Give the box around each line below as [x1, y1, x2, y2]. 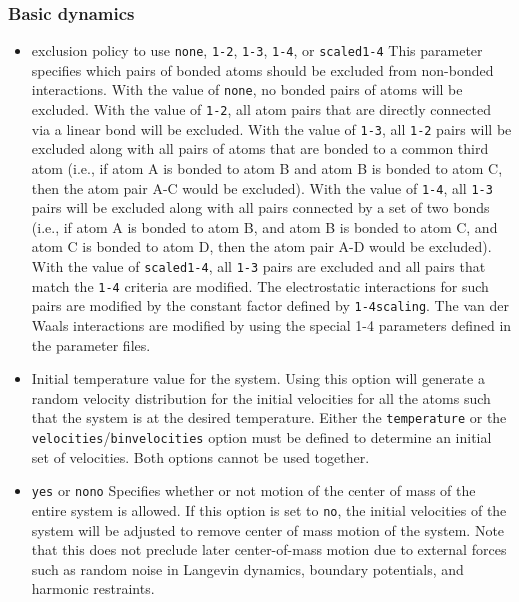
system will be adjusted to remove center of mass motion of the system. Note [31, 519, 505, 540]
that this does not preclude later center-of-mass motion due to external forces [31, 539, 507, 560]
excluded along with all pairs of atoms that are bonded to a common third [31, 138, 489, 159]
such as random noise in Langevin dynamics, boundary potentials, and [31, 558, 464, 579]
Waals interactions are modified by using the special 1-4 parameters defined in [31, 315, 512, 336]
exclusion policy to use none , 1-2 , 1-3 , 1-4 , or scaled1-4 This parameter [31, 40, 483, 61]
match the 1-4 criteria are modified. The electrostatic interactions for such [31, 275, 489, 296]
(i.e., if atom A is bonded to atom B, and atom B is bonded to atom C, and [31, 216, 498, 237]
